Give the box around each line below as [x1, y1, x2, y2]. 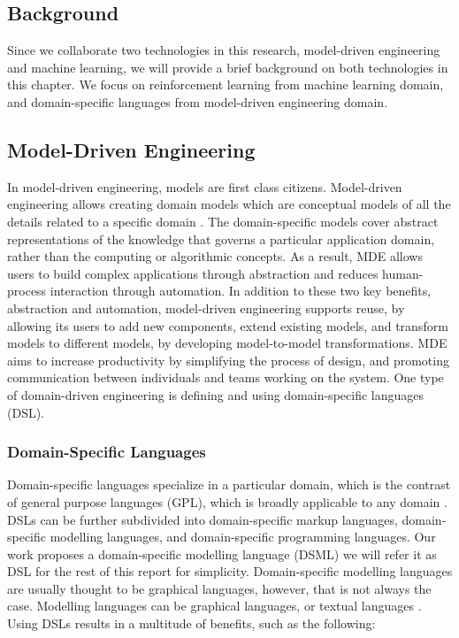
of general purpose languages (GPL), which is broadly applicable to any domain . [7, 492, 448, 511]
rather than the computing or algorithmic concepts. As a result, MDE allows [7, 247, 423, 265]
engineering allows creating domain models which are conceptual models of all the [7, 195, 451, 213]
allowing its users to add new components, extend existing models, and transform [7, 316, 448, 334]
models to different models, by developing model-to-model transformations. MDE [7, 334, 448, 352]
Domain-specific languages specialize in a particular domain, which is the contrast [7, 475, 451, 494]
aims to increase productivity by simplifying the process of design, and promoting [7, 350, 449, 369]
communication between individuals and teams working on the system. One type [7, 368, 444, 387]
